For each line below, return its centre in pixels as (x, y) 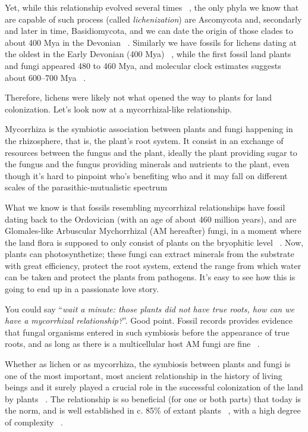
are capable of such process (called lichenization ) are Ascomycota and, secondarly (153, 19)
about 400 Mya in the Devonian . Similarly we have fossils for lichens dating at (151, 42)
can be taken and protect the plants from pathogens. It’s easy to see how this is (150, 277)
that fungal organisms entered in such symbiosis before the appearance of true (147, 332)
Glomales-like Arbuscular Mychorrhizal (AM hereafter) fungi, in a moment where (153, 231)
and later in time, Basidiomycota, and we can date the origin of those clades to (149, 31)
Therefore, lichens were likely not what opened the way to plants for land (139, 97)
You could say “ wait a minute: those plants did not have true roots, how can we (150, 309)
